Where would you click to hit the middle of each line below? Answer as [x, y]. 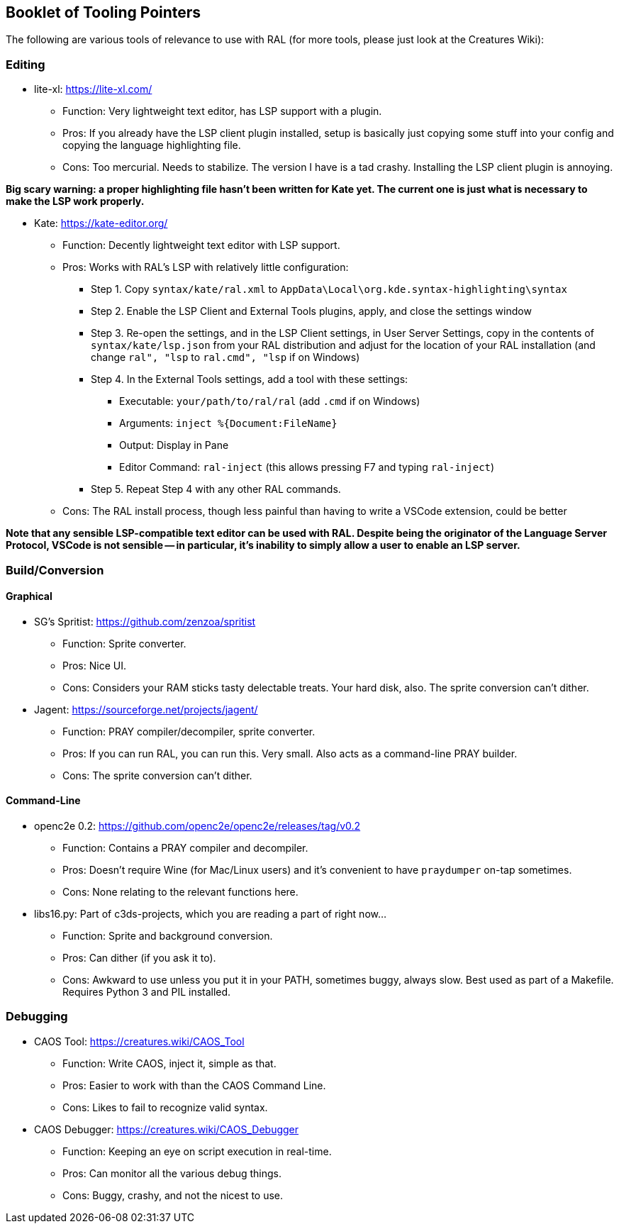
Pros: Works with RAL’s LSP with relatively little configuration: [206, 267]
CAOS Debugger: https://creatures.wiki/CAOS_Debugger [167, 1129]
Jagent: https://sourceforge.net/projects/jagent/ [146, 709]
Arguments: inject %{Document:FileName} [228, 423]
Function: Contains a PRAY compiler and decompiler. [185, 847]
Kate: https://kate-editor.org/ [101, 223]
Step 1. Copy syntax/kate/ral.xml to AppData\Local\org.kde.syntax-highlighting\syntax [329, 289]
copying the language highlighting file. [152, 145]
